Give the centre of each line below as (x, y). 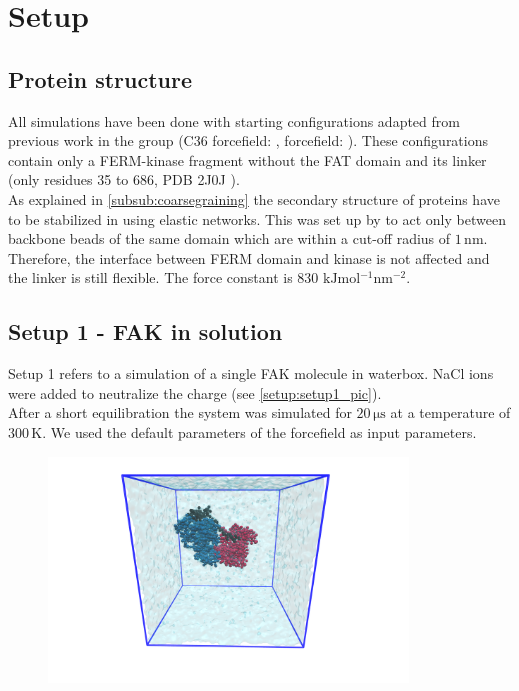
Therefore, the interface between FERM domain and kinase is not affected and (249, 257)
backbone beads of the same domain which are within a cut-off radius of (229, 238)
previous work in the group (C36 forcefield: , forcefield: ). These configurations (248, 140)
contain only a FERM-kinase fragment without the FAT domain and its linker (247, 159)
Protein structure (100, 78)
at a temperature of (450, 412)
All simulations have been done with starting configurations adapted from (234, 120)
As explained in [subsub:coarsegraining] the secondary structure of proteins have (254, 198)
